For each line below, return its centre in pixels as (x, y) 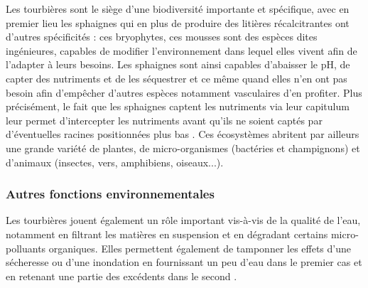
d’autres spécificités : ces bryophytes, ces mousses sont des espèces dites (162, 37)
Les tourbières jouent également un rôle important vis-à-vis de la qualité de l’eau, (183, 220)
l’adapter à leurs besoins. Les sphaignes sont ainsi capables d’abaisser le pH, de (178, 64)
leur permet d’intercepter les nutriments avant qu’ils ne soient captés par (164, 120)
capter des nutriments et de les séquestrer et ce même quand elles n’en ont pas (177, 78)
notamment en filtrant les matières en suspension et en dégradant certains (167, 234)
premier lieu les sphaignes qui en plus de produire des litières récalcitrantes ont (178, 22)
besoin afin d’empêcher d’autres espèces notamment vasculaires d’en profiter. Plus (184, 92)
